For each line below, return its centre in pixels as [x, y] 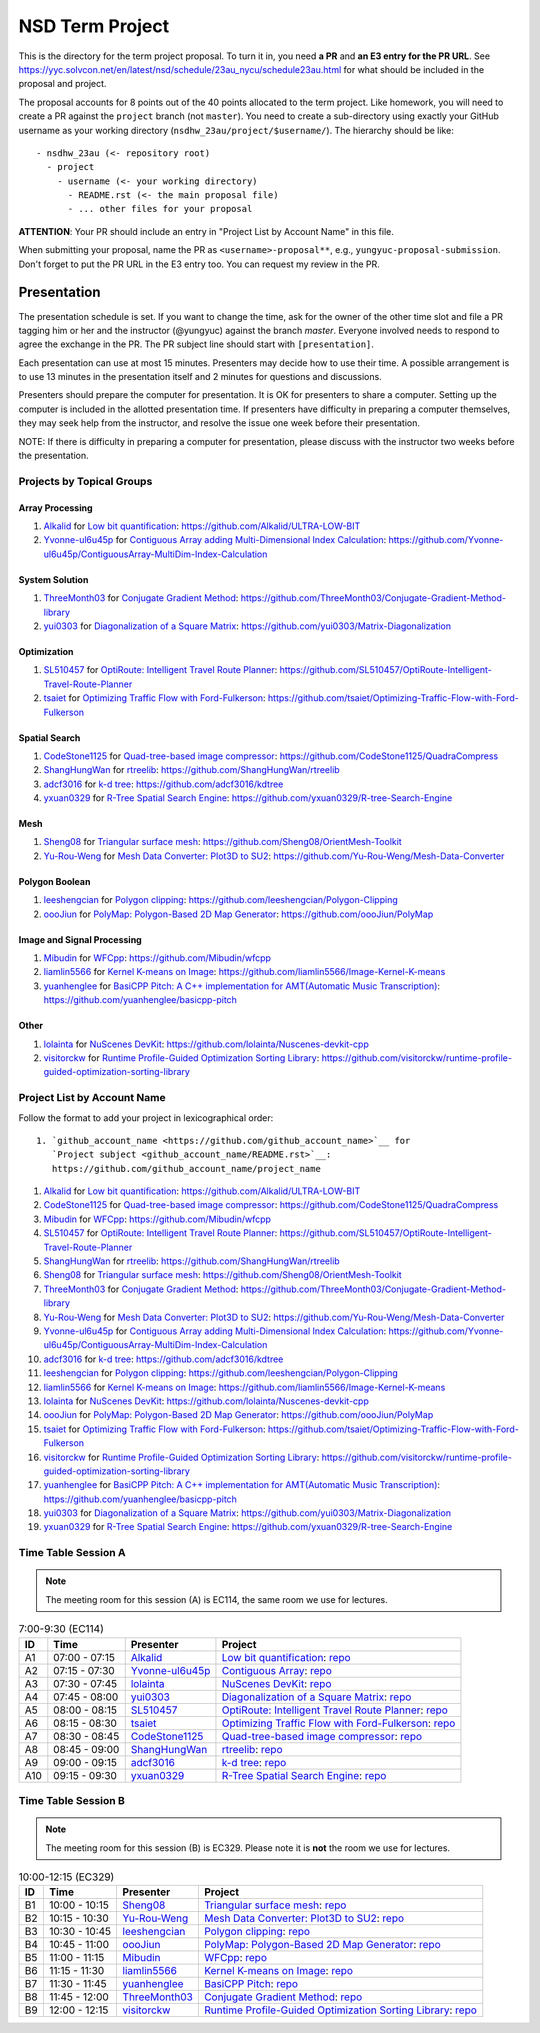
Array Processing [56, 507]
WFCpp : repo [235, 1958]
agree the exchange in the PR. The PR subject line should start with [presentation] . [196, 344]
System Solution [53, 579]
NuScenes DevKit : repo [276, 1683]
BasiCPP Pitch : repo [251, 1984]
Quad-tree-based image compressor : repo [322, 1736]
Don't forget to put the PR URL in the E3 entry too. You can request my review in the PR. [199, 264]
